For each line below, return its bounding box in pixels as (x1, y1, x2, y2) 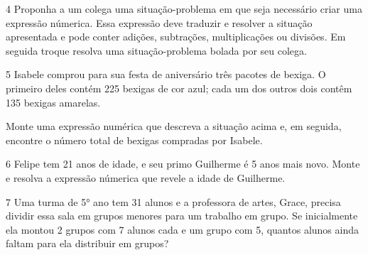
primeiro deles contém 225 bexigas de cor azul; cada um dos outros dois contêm (6, 80, 352, 95)
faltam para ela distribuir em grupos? (6, 236, 169, 251)
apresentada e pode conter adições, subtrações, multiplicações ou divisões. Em (6, 29, 346, 44)
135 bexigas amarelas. (6, 94, 101, 109)
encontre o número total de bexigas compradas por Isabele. (6, 132, 263, 147)
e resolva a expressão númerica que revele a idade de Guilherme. (6, 170, 286, 185)
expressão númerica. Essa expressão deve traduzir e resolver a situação (6, 15, 313, 30)
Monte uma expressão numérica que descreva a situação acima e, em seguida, (6, 119, 342, 134)
